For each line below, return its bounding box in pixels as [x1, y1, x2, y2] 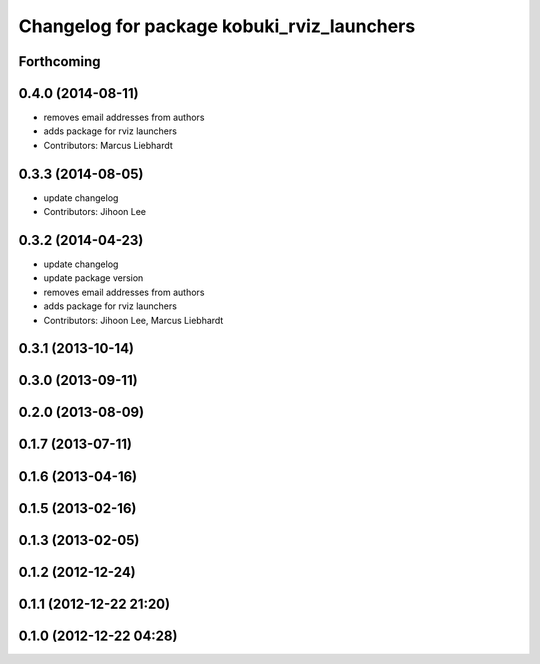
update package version [43, 272, 144, 284]
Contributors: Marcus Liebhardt [43, 139, 174, 151]
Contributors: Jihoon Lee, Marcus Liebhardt [43, 314, 224, 326]
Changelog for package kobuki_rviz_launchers [18, 15, 416, 37]
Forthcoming [18, 53, 101, 70]
